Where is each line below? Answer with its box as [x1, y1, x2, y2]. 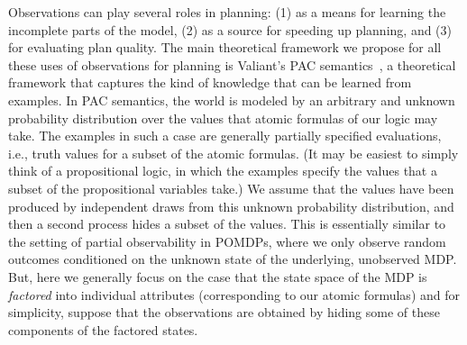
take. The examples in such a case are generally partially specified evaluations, [8, 126, 442, 145]
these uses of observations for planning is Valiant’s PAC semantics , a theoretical [8, 55, 456, 74]
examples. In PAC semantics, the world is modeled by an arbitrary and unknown [8, 90, 455, 109]
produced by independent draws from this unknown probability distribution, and [8, 196, 454, 215]
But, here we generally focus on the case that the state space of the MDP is [8, 267, 427, 286]
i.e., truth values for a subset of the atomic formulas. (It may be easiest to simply [8, 143, 459, 162]
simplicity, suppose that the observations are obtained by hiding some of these [8, 303, 440, 322]
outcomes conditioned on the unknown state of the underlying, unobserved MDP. [8, 250, 457, 268]
